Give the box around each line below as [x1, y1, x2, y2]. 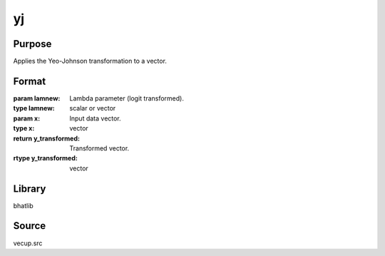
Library [13, 183, 46, 195]
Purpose [13, 38, 52, 50]
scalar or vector [69, 104, 116, 113]
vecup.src [13, 239, 43, 247]
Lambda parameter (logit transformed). [69, 93, 185, 103]
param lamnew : [13, 93, 61, 103]
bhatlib [13, 201, 34, 210]
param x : [13, 114, 41, 123]
